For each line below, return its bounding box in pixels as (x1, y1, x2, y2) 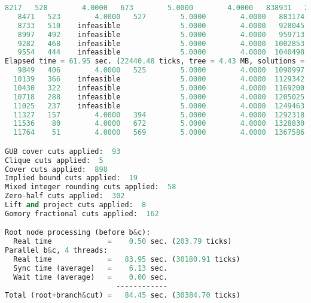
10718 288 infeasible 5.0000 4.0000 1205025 (13, 92, 305, 101)
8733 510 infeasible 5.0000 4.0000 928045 (17, 21, 305, 30)
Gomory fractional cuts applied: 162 (5, 209, 159, 218)
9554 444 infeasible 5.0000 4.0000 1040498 (17, 48, 305, 57)
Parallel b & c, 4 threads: (5, 246, 108, 255)
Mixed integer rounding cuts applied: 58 (5, 183, 176, 192)
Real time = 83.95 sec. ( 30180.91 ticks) (13, 255, 240, 264)
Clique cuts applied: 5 (5, 156, 103, 165)
